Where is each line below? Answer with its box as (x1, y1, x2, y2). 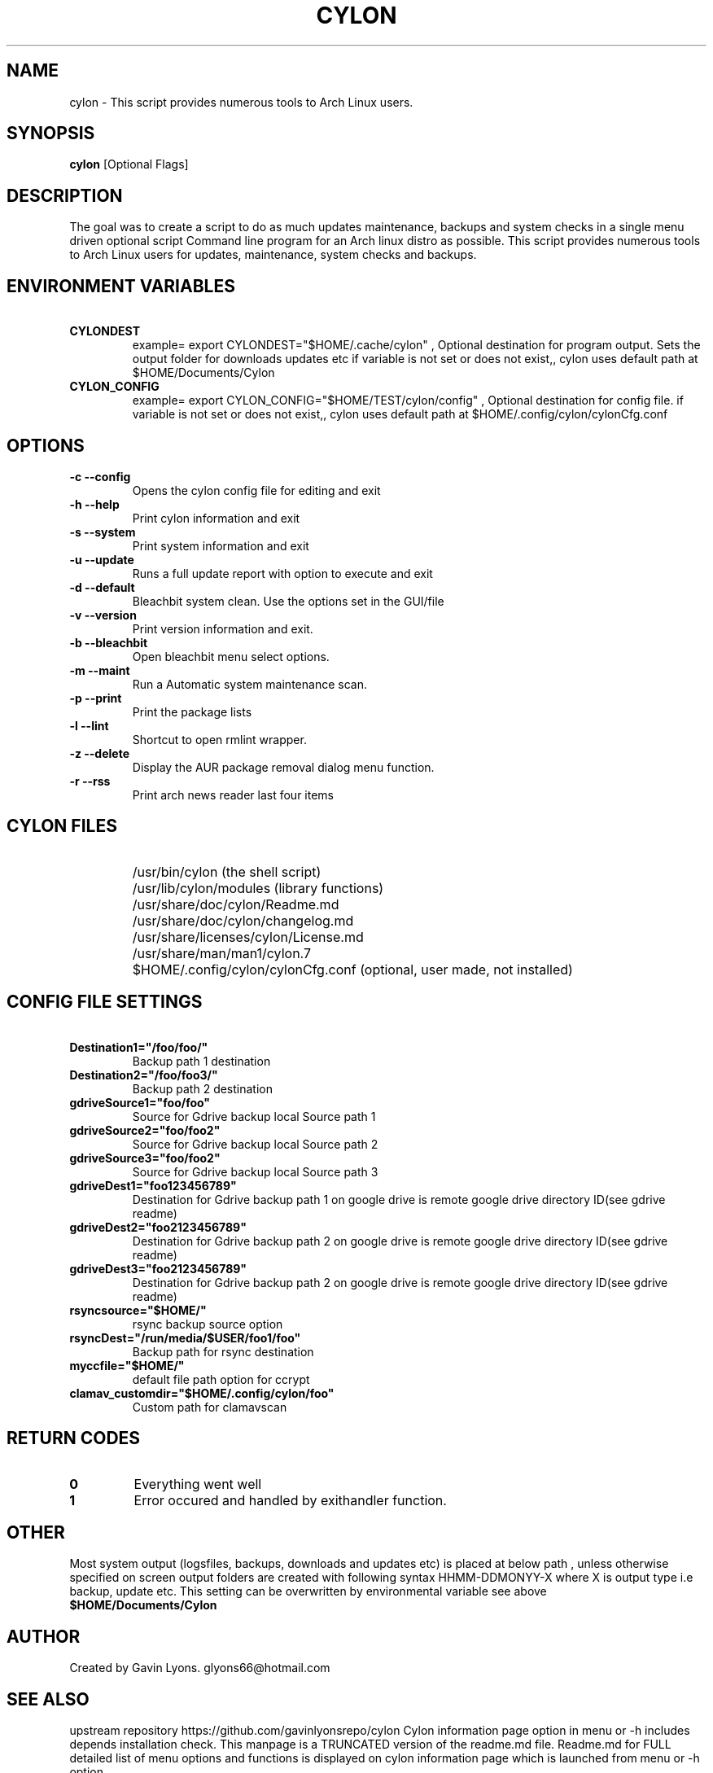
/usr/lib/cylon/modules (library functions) (132, 879, 384, 896)
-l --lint (69, 718, 109, 733)
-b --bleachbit (69, 635, 148, 650)
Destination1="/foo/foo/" (69, 1040, 208, 1054)
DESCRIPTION (7, 185, 123, 206)
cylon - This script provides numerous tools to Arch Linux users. (69, 94, 413, 109)
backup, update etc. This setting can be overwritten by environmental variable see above (69, 1584, 547, 1599)
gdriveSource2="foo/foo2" (69, 1123, 221, 1137)
